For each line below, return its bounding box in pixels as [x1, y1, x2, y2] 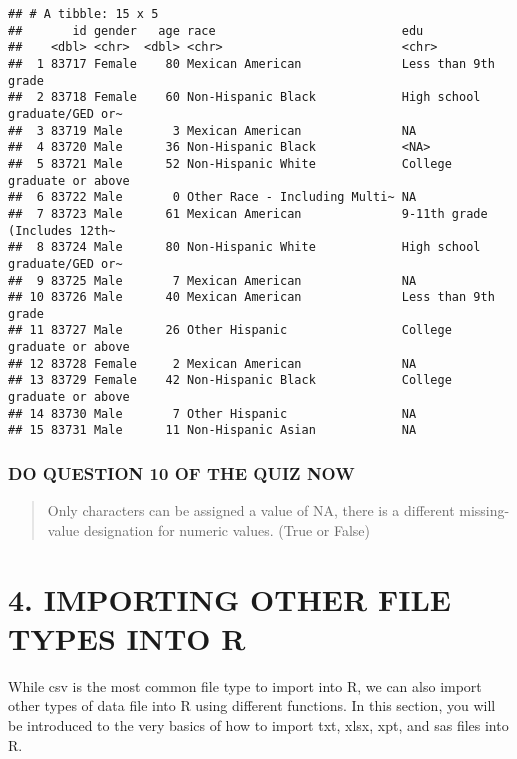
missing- [459, 500, 510, 521]
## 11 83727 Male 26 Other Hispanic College [8, 323, 452, 338]
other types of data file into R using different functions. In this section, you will [8, 695, 496, 716]
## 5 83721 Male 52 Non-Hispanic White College [8, 156, 452, 171]
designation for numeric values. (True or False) [83, 519, 370, 540]
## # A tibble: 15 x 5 [8, 7, 159, 21]
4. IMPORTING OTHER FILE [8, 578, 451, 619]
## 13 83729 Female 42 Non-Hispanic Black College [8, 373, 452, 388]
